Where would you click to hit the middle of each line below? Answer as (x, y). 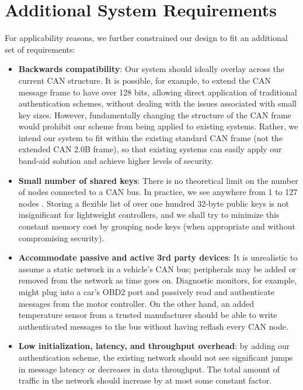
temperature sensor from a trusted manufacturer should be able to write (148, 315)
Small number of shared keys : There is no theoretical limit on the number (158, 180)
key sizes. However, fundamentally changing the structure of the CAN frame (155, 114)
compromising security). (61, 237)
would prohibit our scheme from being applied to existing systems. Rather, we (158, 126)
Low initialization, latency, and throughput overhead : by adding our (154, 346)
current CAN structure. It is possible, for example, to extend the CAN (144, 80)
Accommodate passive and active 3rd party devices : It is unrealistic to (158, 257)
